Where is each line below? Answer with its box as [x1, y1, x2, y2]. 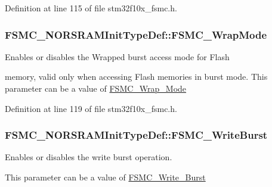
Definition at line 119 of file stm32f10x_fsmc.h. [5, 102, 177, 114]
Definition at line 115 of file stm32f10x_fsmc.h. [5, 2, 177, 14]
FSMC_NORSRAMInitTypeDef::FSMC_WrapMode [5, 27, 267, 42]
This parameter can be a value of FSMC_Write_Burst [5, 171, 206, 183]
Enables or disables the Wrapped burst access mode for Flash [5, 50, 230, 63]
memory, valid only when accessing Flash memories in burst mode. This [5, 70, 268, 83]
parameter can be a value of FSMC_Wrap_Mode [5, 82, 187, 94]
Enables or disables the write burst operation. [5, 151, 172, 163]
